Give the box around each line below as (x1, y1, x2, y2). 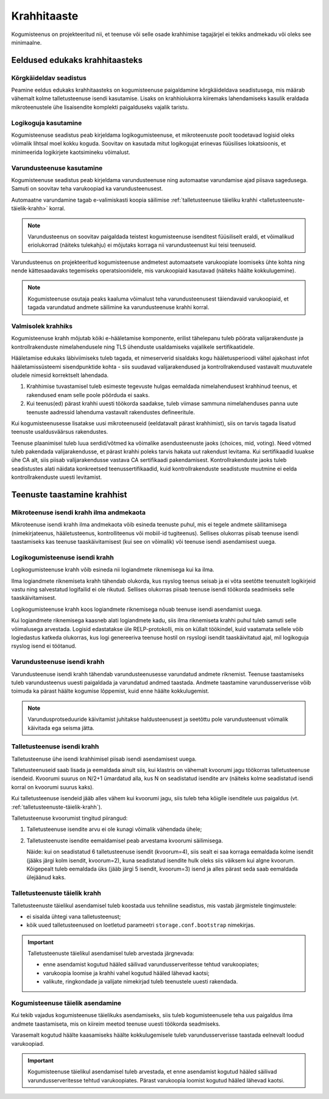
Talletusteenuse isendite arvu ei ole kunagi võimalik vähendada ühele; (26, 825, 202, 833)
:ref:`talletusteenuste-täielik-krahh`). (11, 803, 102, 811)
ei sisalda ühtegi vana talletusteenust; (26, 913, 121, 920)
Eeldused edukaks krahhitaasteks (11, 55, 143, 65)
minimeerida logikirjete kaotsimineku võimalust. (11, 148, 130, 156)
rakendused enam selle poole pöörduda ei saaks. (26, 391, 150, 398)
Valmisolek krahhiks (11, 322, 73, 330)
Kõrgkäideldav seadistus (11, 73, 87, 82)
